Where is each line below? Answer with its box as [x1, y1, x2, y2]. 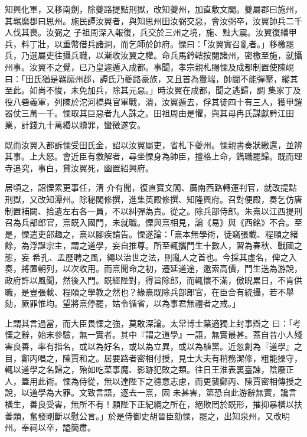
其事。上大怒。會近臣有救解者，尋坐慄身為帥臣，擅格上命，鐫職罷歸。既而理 [5, 150, 302, 162]
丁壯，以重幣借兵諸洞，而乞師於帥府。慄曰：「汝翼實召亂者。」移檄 [29, 37, 286, 50]
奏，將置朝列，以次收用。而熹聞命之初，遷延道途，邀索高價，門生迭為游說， [5, 262, 302, 275]
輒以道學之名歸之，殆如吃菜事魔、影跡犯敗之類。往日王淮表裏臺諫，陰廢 [5, 363, 286, 376]
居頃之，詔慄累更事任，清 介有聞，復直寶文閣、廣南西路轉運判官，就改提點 [5, 181, 297, 194]
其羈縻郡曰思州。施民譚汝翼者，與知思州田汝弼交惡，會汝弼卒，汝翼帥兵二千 [5, 14, 302, 27]
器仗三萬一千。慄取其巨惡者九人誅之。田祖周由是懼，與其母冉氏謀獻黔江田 [5, 107, 294, 119]
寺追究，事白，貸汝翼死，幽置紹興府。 [5, 161, 153, 174]
